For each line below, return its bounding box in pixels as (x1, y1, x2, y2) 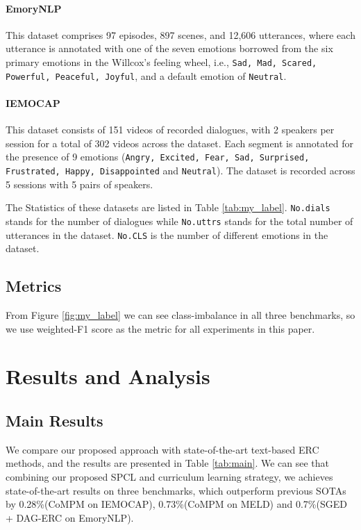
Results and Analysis (6, 362, 210, 390)
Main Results (6, 409, 103, 431)
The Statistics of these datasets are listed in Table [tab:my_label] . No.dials (6, 200, 330, 215)
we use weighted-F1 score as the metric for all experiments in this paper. (6, 321, 315, 336)
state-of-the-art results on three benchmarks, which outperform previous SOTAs (6, 483, 346, 497)
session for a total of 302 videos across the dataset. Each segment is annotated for (6, 135, 354, 150)
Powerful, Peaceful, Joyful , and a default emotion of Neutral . (6, 68, 287, 83)
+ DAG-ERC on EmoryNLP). (6, 510, 134, 524)
